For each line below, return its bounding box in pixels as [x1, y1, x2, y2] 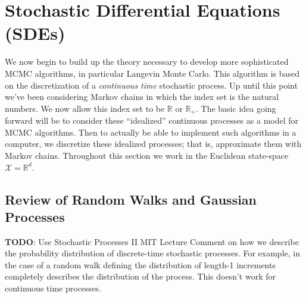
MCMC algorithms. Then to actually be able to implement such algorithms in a [5, 126, 296, 138]
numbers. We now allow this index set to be [5, 102, 165, 114]
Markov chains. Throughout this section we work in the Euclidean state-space [5, 149, 289, 161]
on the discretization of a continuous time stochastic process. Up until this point [5, 79, 298, 91]
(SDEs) [5, 21, 65, 45]
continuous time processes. [5, 282, 101, 294]
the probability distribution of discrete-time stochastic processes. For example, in [5, 247, 300, 259]
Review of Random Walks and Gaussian [5, 190, 257, 208]
